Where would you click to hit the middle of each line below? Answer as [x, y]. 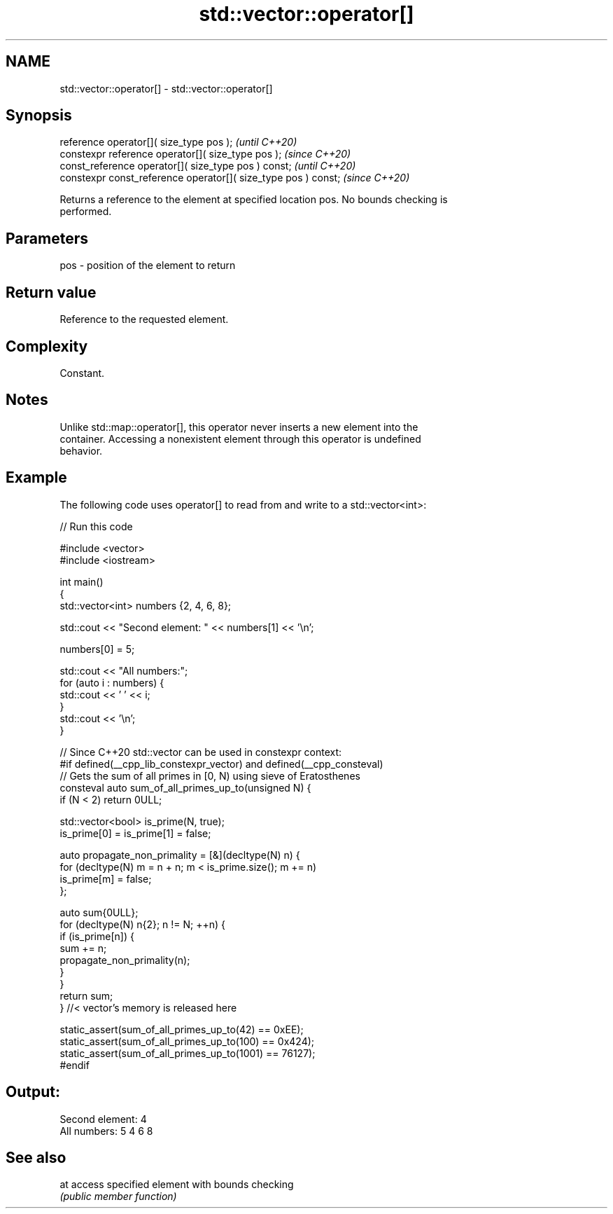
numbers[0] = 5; [97, 649]
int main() [82, 581]
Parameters [47, 238]
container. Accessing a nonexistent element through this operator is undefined [240, 439]
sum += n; [83, 948]
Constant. [82, 373]
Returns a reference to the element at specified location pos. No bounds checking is [254, 200]
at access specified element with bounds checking [177, 1185]
